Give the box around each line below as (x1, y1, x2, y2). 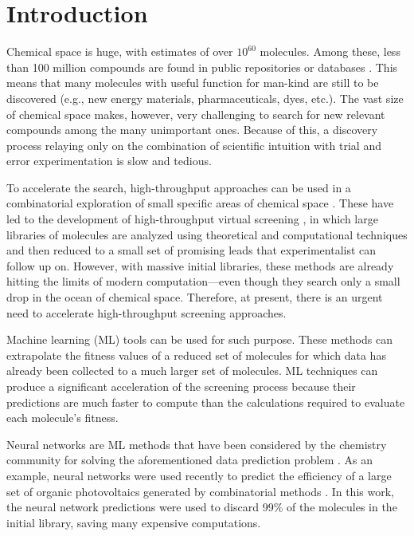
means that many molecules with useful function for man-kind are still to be (6, 74, 379, 91)
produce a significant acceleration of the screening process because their (6, 378, 356, 394)
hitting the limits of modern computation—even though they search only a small (6, 273, 400, 290)
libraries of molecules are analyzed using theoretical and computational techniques (6, 226, 408, 242)
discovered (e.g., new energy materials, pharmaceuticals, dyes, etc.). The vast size (6, 89, 404, 106)
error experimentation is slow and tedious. (6, 152, 212, 169)
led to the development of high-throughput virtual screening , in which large (6, 211, 378, 227)
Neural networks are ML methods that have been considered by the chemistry (6, 436, 387, 452)
